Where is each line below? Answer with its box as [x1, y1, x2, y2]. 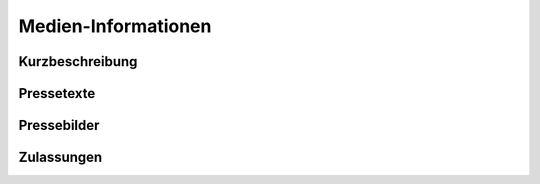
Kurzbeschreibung [18, 53, 138, 70]
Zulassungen [18, 149, 103, 166]
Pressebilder [18, 117, 100, 134]
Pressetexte [18, 85, 96, 102]
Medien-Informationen [18, 15, 212, 37]
